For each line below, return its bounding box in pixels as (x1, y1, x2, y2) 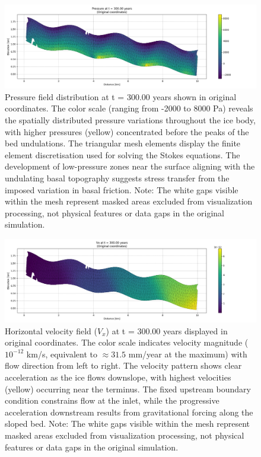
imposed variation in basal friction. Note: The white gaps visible (5, 183, 238, 196)
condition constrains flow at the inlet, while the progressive (5, 394, 219, 407)
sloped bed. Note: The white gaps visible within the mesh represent (5, 417, 250, 430)
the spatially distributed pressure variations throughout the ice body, (5, 113, 256, 126)
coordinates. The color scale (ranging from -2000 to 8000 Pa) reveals (5, 102, 253, 114)
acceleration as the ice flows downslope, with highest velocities (5, 371, 231, 384)
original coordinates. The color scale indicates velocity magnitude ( (5, 336, 249, 349)
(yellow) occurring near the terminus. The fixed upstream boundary (5, 382, 251, 395)
